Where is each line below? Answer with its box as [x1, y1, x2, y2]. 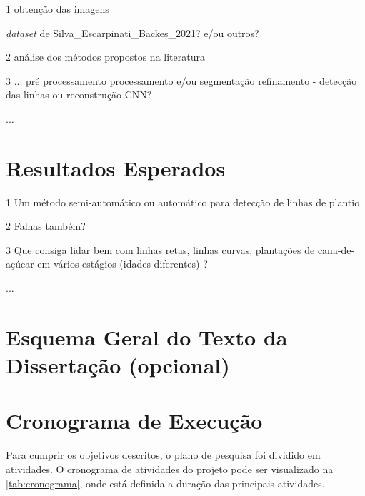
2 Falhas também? [6, 218, 86, 233]
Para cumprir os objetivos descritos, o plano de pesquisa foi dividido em [6, 447, 321, 462]
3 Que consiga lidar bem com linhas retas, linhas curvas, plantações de [6, 242, 315, 257]
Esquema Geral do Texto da [6, 322, 288, 351]
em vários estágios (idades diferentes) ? [37, 256, 208, 271]
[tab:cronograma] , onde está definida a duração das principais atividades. [6, 475, 325, 490]
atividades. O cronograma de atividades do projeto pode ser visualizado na [6, 461, 334, 476]
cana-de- [317, 242, 355, 257]
